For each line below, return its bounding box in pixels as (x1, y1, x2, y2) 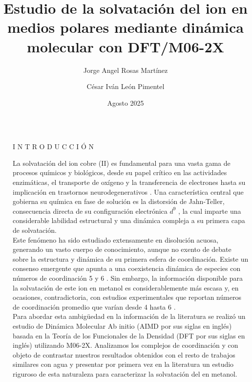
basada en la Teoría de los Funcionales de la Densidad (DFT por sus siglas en (13, 330, 245, 340)
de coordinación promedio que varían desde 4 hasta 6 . (13, 301, 176, 312)
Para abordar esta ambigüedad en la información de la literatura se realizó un (13, 311, 246, 321)
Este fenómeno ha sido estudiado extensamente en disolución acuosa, (13, 234, 219, 245)
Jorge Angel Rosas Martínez (83, 65, 168, 75)
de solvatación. (13, 225, 57, 235)
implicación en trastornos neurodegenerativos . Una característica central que (13, 186, 244, 197)
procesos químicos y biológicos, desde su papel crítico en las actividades (13, 167, 227, 178)
